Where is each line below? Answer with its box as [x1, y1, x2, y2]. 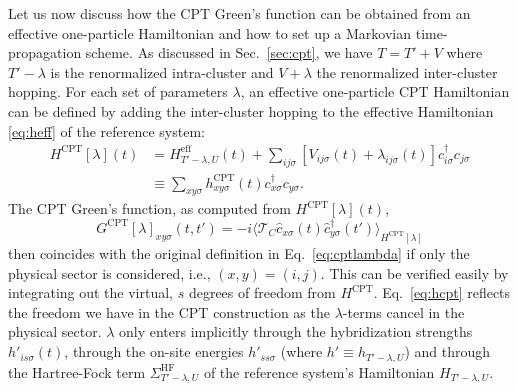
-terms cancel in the [342, 301, 465, 322]
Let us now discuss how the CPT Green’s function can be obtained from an [8, 3, 471, 23]
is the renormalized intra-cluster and [50, 61, 274, 82]
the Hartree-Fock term [8, 361, 146, 382]
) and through [404, 341, 491, 362]
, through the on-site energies [64, 341, 244, 362]
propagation [8, 42, 82, 63]
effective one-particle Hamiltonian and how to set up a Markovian [8, 22, 412, 43]
